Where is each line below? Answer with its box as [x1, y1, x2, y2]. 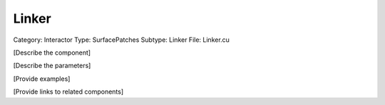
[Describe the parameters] [13, 61, 91, 70]
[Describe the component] [13, 48, 91, 57]
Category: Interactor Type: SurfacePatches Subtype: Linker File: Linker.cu [13, 35, 230, 44]
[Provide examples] [13, 74, 71, 83]
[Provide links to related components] [13, 87, 124, 96]
